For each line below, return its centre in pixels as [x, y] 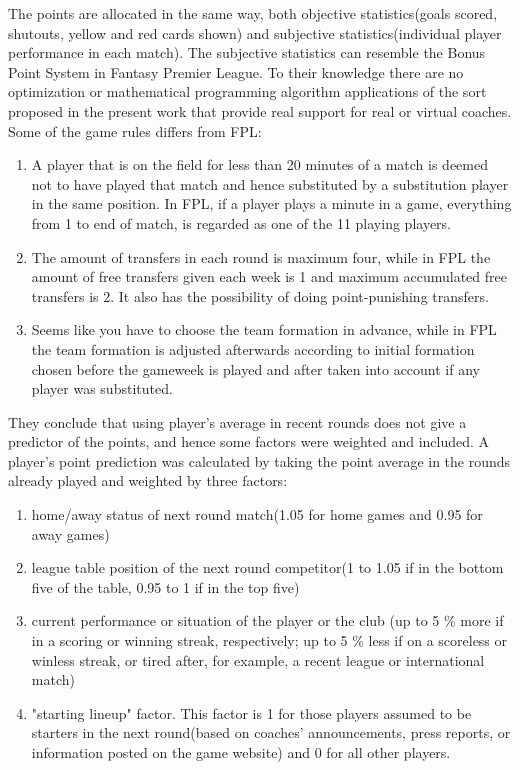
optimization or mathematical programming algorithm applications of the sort [247, 91]
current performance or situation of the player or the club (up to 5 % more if [267, 620]
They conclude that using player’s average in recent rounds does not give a [237, 421]
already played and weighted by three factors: [148, 480]
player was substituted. [102, 388]
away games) [70, 533]
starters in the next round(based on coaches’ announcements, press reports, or [271, 732]
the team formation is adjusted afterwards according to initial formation [253, 348]
